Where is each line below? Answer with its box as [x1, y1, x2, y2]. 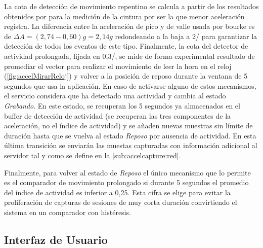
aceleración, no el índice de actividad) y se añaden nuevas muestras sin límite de [4, 120, 253, 131]
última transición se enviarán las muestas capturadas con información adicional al [4, 140, 257, 151]
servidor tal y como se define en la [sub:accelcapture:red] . [4, 150, 181, 160]
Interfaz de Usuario [4, 231, 108, 247]
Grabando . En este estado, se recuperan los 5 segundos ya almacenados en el [4, 100, 240, 111]
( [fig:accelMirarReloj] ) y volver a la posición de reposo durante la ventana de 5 [4, 70, 248, 81]
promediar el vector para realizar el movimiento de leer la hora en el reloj [4, 60, 232, 71]
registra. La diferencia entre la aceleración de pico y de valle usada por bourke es [4, 21, 255, 31]
